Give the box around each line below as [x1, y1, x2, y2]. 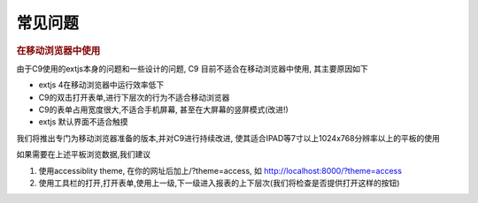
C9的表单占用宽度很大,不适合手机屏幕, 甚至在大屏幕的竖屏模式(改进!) [38, 104, 289, 115]
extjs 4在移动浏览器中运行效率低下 [38, 79, 165, 90]
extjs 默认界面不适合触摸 [38, 117, 128, 127]
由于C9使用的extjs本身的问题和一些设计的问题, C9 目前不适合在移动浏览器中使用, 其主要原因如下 [16, 63, 368, 74]
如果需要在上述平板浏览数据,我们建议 [16, 149, 151, 160]
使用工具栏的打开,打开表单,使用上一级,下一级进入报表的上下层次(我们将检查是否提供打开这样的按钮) [38, 177, 400, 188]
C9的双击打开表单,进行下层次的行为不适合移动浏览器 [38, 92, 230, 102]
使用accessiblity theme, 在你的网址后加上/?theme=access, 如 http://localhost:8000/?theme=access [38, 165, 403, 176]
